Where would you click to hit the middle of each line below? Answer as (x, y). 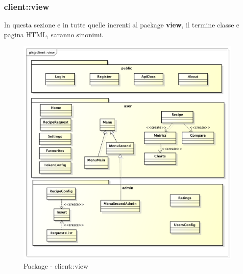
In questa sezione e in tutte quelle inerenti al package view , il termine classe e (122, 25)
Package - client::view (56, 265)
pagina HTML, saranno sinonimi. (54, 34)
